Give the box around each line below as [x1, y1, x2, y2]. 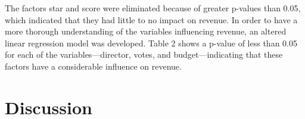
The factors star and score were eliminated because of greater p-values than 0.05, [5, 2, 301, 14]
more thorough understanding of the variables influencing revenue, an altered [5, 25, 287, 37]
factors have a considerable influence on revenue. [5, 59, 182, 72]
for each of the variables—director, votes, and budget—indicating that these [5, 48, 283, 61]
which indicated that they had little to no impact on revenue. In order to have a [5, 13, 298, 26]
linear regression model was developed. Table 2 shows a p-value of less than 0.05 [5, 36, 297, 49]
